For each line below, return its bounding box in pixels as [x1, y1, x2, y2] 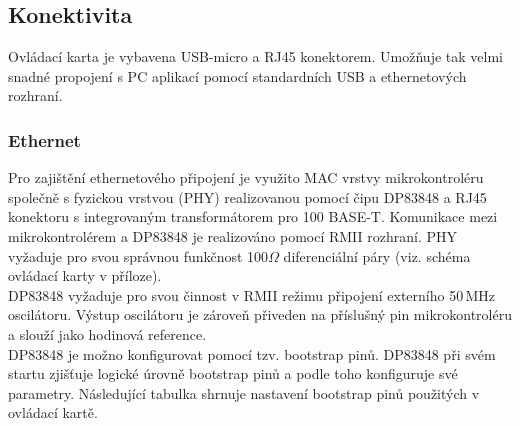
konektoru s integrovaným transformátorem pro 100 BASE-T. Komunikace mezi [8, 206, 498, 227]
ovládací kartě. [8, 402, 98, 423]
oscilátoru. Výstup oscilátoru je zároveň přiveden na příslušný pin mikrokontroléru [8, 304, 512, 325]
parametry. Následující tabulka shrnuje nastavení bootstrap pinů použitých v [8, 382, 480, 403]
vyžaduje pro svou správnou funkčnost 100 [8, 245, 269, 266]
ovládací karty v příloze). [8, 265, 162, 286]
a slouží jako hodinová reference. [8, 323, 207, 344]
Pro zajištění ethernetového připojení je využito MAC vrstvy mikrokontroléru [8, 167, 484, 188]
